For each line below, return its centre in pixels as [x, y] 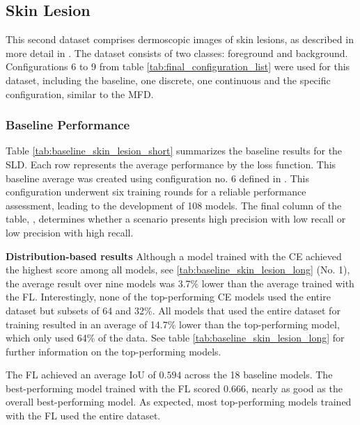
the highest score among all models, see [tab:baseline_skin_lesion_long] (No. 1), [178, 270]
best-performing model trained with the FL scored [113, 388]
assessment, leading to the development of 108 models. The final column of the [174, 205]
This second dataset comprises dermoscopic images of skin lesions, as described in [180, 39]
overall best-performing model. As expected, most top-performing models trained [179, 402]
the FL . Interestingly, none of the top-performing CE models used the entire [168, 297]
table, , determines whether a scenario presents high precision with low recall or [176, 219]
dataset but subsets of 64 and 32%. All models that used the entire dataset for [173, 310]
